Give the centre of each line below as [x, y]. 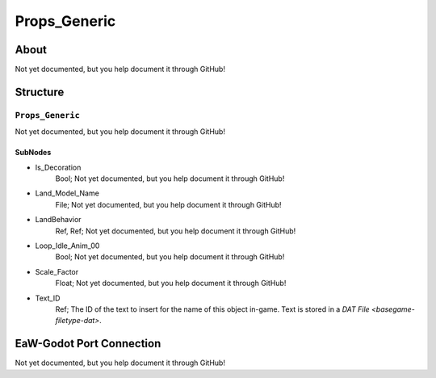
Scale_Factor [57, 271]
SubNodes [33, 153]
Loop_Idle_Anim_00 [67, 246]
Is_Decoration [58, 167]
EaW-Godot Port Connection [88, 344]
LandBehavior [58, 220]
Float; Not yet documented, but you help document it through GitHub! [171, 283]
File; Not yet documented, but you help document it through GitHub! [168, 204]
